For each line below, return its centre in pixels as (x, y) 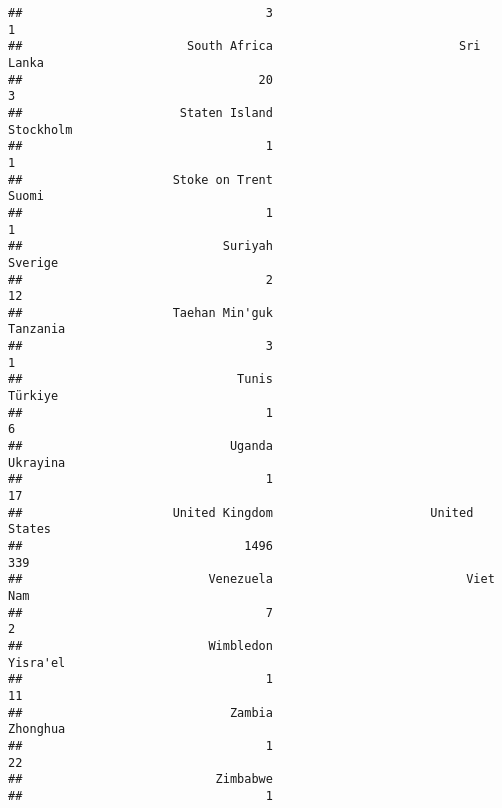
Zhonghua (37, 729)
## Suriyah (140, 246)
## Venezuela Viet (251, 579)
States (29, 529)
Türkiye (33, 396)
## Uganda (140, 446)
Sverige (33, 262)
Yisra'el (37, 662)
